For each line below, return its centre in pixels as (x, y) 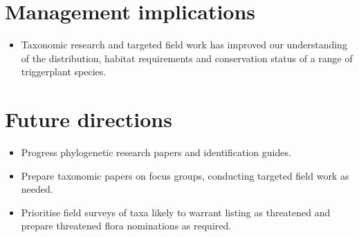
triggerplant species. (64, 72)
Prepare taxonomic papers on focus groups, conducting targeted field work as (185, 175)
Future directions (89, 119)
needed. (37, 189)
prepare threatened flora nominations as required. (126, 226)
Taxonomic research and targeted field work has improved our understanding (184, 45)
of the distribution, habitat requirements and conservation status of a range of (187, 58)
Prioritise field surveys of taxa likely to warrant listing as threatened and (176, 212)
